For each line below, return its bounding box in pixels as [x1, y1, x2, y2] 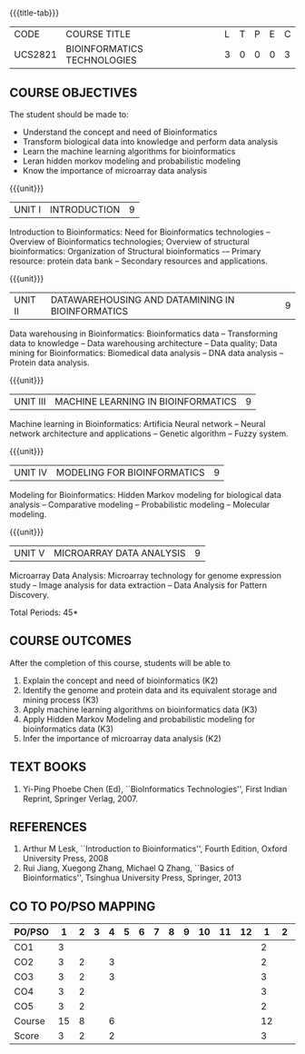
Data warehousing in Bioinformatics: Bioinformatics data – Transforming [9, 328, 279, 339]
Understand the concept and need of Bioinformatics [22, 126, 218, 137]
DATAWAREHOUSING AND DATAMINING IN [50, 293, 235, 306]
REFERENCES [9, 820, 88, 835]
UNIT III [14, 395, 46, 407]
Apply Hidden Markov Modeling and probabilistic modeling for [22, 713, 256, 724]
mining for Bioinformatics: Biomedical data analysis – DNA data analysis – [9, 348, 284, 358]
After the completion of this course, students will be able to [9, 657, 231, 668]
